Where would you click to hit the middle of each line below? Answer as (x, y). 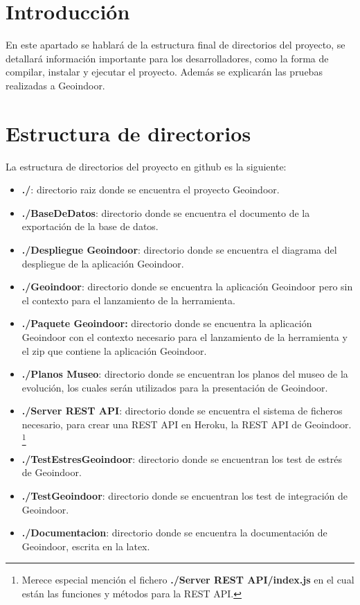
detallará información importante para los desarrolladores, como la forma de (167, 58)
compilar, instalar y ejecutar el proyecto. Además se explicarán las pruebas (164, 72)
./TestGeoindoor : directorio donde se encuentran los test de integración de (185, 496)
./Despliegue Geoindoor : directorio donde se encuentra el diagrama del (179, 249)
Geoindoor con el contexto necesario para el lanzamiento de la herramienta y (184, 336)
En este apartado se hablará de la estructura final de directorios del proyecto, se (175, 45)
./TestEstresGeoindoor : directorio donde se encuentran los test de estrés (182, 458)
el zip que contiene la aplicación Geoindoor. (114, 350)
